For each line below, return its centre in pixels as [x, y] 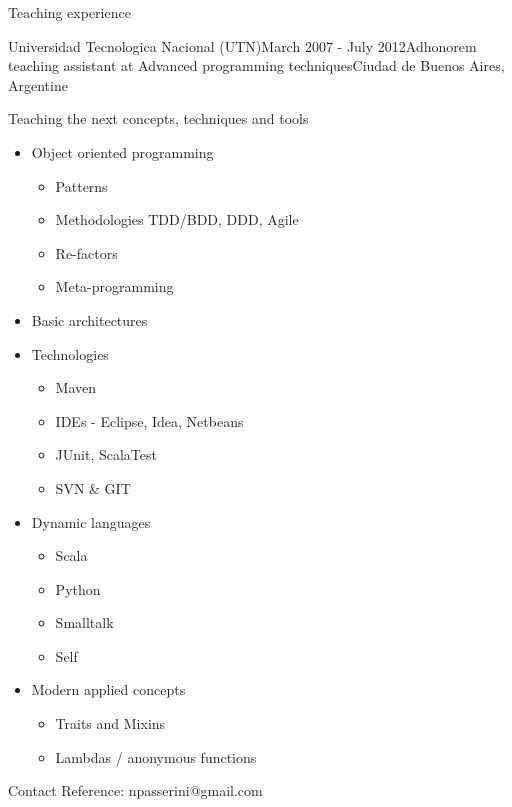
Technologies [70, 353]
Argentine [38, 84]
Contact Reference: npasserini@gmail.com [135, 790]
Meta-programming [114, 286]
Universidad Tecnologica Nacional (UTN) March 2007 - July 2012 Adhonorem [242, 45]
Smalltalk [84, 622]
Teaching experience [69, 12]
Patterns [81, 185]
